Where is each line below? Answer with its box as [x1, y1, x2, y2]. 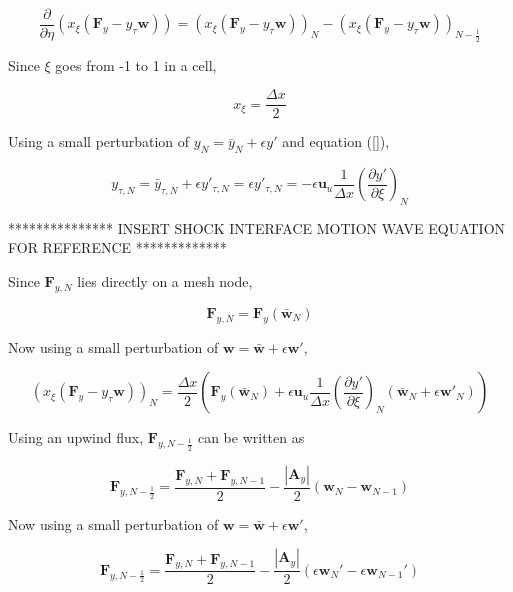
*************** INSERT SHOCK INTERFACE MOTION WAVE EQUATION [8, 217, 506, 238]
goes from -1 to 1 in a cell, [55, 54, 217, 75]
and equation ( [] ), [282, 131, 390, 152]
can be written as [197, 427, 305, 448]
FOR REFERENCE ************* [8, 237, 227, 258]
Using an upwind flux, [8, 427, 144, 448]
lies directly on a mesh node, [77, 271, 253, 292]
